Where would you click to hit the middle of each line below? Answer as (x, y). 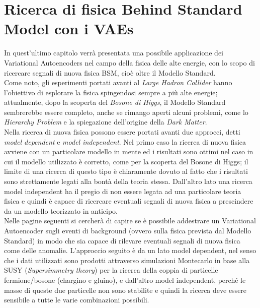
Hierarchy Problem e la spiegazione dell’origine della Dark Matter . (106, 122)
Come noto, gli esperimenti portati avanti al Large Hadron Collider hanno (118, 82)
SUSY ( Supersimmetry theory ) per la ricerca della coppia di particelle (111, 270)
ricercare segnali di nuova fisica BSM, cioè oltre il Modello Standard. (110, 72)
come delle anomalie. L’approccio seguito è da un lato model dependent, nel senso (130, 250)
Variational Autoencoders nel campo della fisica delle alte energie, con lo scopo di (129, 62)
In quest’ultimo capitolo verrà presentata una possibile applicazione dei (114, 53)
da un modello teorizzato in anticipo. (61, 210)
